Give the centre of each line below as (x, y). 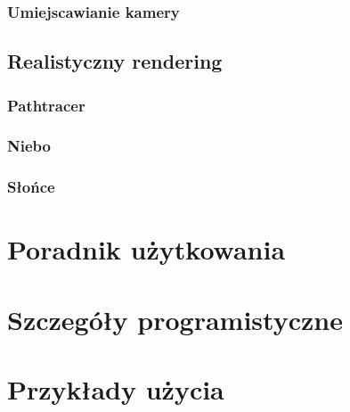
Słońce (31, 187)
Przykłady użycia (116, 389)
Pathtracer (46, 105)
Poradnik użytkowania (147, 249)
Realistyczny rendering (115, 61)
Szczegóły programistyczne (175, 319)
